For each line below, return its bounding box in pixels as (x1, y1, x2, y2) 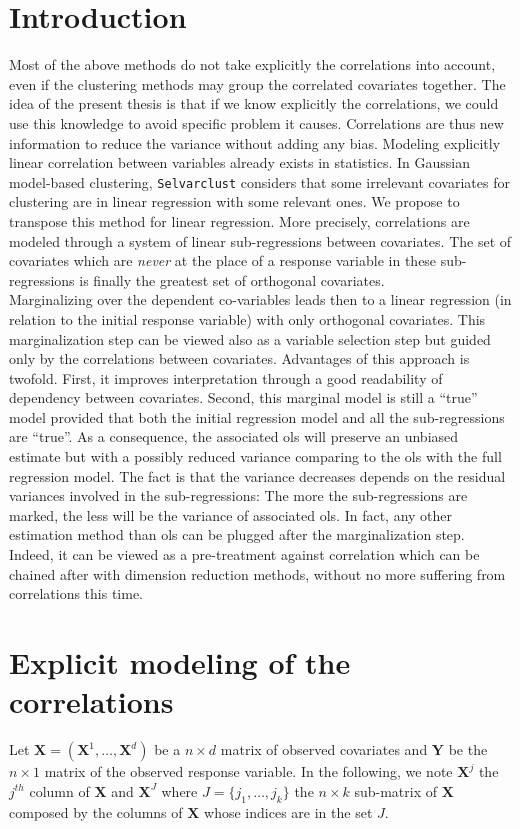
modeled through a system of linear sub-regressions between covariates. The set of (9, 230, 512, 251)
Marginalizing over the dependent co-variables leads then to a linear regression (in (9, 289, 512, 310)
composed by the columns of (9, 801, 183, 822)
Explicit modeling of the (9, 642, 351, 682)
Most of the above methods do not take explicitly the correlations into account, (9, 54, 496, 75)
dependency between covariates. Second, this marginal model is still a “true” (9, 387, 478, 408)
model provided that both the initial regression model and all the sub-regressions (9, 406, 505, 427)
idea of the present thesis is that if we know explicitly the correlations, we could (9, 93, 499, 114)
